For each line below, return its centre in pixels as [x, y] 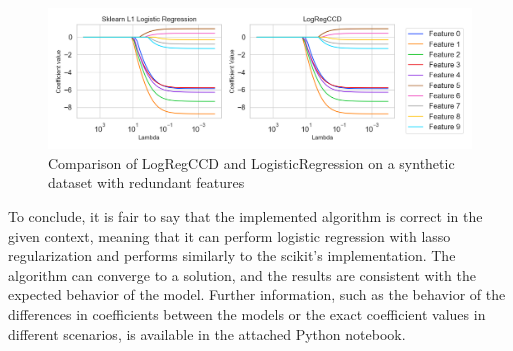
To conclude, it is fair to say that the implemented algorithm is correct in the [245, 215]
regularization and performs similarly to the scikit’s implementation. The [232, 255]
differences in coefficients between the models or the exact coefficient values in [247, 313]
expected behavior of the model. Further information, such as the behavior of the [257, 294]
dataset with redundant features [146, 182]
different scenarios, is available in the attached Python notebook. [207, 333]
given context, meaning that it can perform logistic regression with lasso [229, 235]
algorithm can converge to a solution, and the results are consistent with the [242, 274]
